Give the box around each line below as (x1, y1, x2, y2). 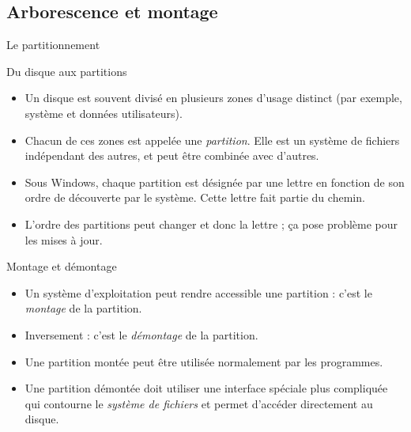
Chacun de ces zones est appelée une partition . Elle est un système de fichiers (25, 131, 400, 148)
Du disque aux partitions (6, 63, 127, 79)
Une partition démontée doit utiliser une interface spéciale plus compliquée (25, 380, 388, 396)
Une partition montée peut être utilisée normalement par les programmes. (25, 353, 383, 369)
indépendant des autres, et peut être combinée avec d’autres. (25, 147, 319, 164)
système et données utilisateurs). (25, 104, 183, 121)
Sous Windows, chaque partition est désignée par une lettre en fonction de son (25, 173, 405, 190)
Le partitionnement (6, 36, 100, 53)
